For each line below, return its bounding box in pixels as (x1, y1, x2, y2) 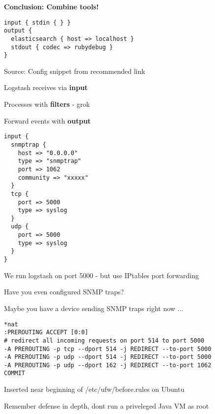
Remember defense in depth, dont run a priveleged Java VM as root (4, 400, 209, 411)
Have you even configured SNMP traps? (4, 287, 124, 297)
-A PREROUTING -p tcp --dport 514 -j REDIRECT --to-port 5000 (4, 345, 212, 352)
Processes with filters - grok (4, 99, 90, 109)
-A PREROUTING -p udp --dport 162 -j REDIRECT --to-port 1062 (4, 361, 212, 369)
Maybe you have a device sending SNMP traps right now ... (4, 303, 184, 313)
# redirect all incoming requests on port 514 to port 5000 (4, 337, 205, 344)
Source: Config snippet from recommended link (4, 65, 145, 76)
